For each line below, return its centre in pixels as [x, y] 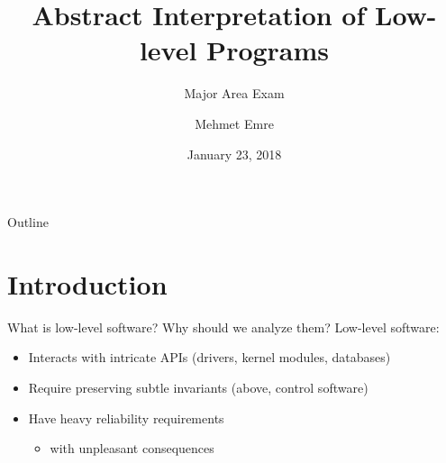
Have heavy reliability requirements [126, 418]
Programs [268, 50]
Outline [28, 222]
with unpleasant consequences [132, 448]
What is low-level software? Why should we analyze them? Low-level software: [223, 327]
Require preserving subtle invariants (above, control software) [198, 387]
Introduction [87, 283]
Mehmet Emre [234, 123]
